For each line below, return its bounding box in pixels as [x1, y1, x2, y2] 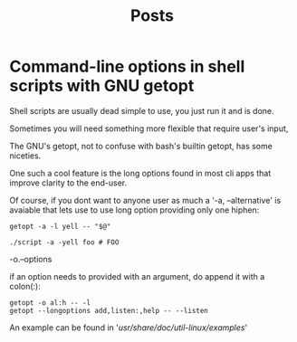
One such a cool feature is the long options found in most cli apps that [9, 167, 272, 178]
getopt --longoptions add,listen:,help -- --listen [9, 306, 208, 315]
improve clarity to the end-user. [9, 177, 128, 188]
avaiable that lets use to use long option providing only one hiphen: [9, 204, 260, 215]
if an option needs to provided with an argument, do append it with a [9, 271, 265, 281]
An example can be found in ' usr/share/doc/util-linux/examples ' [9, 322, 248, 333]
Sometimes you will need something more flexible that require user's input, [9, 123, 289, 134]
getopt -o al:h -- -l [9, 298, 91, 308]
